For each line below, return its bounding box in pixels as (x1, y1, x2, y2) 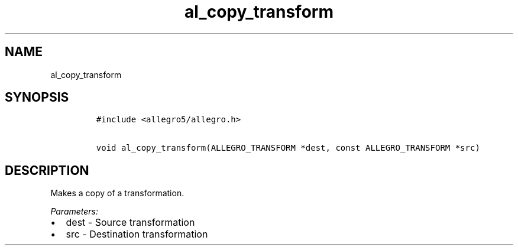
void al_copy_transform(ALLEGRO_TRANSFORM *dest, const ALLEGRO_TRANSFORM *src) (96, 143, 480, 153)
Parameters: (50, 206, 99, 217)
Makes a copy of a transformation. (50, 188, 184, 199)
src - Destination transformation (66, 228, 208, 241)
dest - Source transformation (66, 216, 195, 229)
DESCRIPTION (5, 163, 89, 178)
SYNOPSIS (5, 90, 69, 105)
